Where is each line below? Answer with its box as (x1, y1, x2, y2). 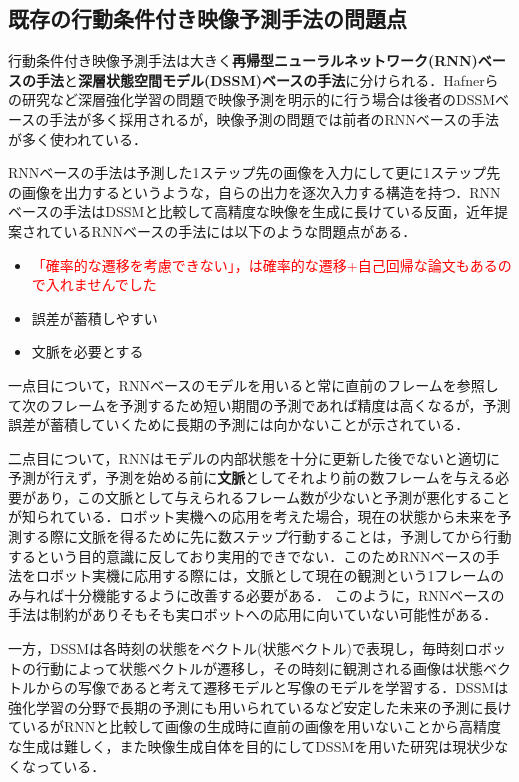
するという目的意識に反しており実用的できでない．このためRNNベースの (8, 545, 486, 566)
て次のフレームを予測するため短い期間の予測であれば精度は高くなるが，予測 (8, 394, 511, 415)
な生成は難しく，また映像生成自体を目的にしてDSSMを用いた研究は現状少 (8, 736, 495, 757)
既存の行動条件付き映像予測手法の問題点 (8, 3, 407, 34)
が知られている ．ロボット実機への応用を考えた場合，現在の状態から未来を (8, 506, 498, 527)
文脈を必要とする (31, 341, 144, 362)
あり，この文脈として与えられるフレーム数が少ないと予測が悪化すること (35, 486, 511, 507)
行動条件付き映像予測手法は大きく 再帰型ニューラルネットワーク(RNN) (8, 50, 478, 71)
